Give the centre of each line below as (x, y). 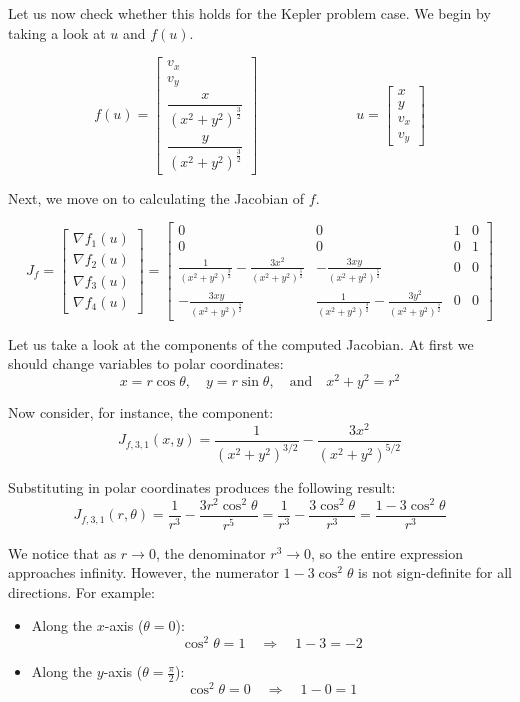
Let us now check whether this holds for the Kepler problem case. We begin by (249, 13)
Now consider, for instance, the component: (141, 411)
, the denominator (210, 552)
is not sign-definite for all (435, 572)
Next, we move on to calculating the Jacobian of (156, 197)
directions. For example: (81, 591)
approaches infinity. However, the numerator (143, 572)
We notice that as (62, 552)
